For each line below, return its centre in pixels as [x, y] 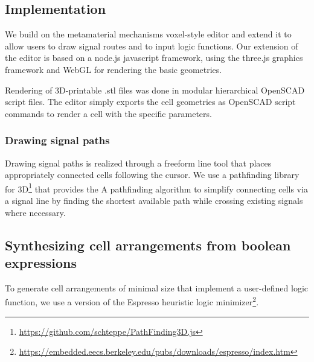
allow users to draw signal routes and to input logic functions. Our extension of [152, 46]
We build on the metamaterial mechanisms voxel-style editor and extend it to [148, 34]
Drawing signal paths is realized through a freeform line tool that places [138, 163]
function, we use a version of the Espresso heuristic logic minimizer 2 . [132, 301]
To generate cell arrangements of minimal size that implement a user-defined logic [156, 287]
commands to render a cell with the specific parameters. [108, 113]
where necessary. [35, 212]
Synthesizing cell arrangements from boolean [148, 245]
